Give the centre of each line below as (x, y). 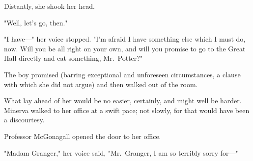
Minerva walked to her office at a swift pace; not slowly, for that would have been (127, 110)
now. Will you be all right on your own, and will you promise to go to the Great (125, 48)
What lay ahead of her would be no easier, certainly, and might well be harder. (123, 101)
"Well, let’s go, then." (36, 22)
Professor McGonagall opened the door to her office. (83, 136)
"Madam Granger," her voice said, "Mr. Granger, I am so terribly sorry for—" (121, 152)
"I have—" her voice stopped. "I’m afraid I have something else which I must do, (125, 39)
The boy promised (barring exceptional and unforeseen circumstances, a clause (122, 74)
